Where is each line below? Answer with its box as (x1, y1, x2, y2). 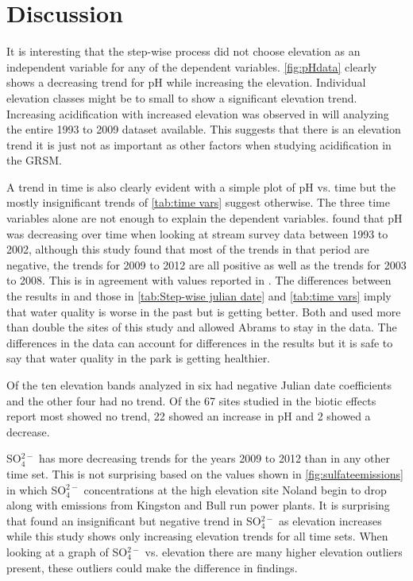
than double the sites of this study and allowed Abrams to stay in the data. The (6, 319, 397, 335)
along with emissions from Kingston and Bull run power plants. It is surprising (6, 497, 390, 513)
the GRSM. (6, 152, 62, 168)
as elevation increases (279, 512, 382, 529)
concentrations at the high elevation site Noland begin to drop (83, 481, 387, 498)
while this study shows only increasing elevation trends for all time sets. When (6, 528, 388, 544)
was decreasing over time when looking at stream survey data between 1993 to (6, 225, 388, 242)
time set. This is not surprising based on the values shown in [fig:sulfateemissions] (6, 465, 403, 482)
